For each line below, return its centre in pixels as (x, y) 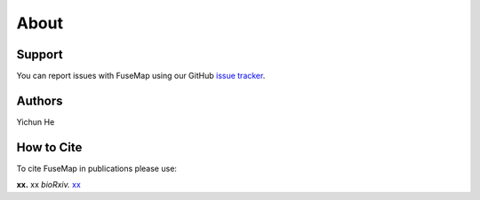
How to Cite (49, 147)
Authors (40, 100)
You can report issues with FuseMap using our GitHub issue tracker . (141, 76)
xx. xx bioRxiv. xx (49, 185)
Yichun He (36, 122)
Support (40, 54)
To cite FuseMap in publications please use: (97, 168)
